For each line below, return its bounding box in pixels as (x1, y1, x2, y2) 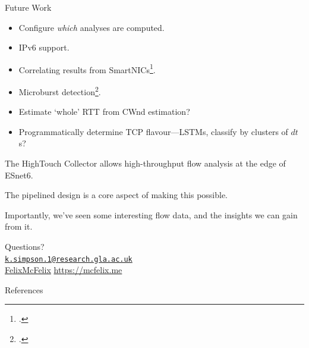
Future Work (5, 1, 52, 13)
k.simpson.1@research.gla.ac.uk (5, 255, 133, 264)
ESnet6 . (5, 168, 33, 181)
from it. (5, 220, 33, 233)
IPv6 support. (18, 41, 70, 54)
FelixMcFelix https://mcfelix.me (5, 264, 122, 276)
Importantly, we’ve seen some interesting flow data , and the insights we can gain (5, 208, 298, 221)
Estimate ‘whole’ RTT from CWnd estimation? (18, 105, 190, 118)
